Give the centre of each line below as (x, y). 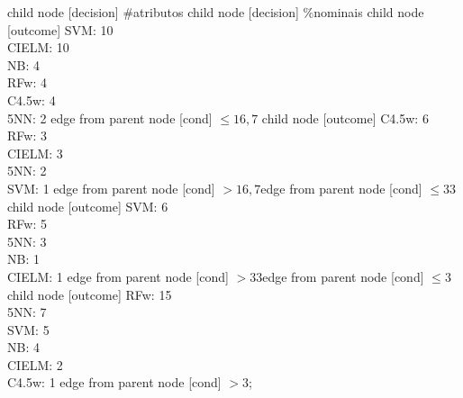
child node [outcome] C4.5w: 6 (345, 118)
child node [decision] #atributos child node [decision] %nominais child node (216, 12)
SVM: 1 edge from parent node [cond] (111, 188)
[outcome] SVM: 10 (60, 29)
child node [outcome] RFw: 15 (90, 294)
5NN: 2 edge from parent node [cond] (110, 118)
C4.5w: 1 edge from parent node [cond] (114, 382)
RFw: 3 (27, 136)
